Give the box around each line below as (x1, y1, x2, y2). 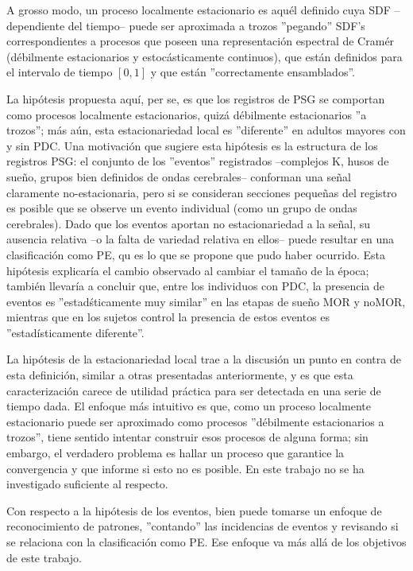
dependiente (6, 17, 65, 33)
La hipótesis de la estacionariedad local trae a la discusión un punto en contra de (6, 351, 401, 367)
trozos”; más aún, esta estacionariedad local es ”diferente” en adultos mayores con (6, 122, 406, 138)
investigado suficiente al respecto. (6, 476, 168, 492)
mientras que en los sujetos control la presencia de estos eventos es (6, 309, 330, 325)
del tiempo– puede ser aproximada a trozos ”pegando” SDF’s (68, 17, 365, 33)
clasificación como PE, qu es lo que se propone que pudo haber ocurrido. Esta (6, 246, 386, 262)
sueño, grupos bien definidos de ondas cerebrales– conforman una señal (6, 168, 351, 185)
